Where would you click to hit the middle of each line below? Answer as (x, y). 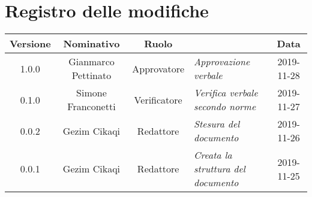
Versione (30, 44)
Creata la (213, 155)
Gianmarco (91, 62)
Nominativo (91, 44)
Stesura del (217, 124)
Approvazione (222, 62)
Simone (91, 93)
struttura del (220, 169)
